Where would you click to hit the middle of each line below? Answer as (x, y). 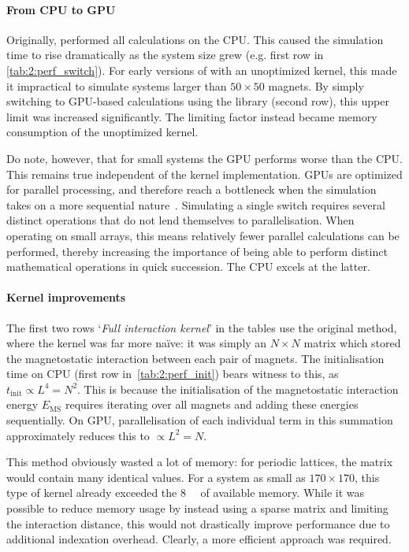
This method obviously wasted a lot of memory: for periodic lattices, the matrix (200, 462)
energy (22, 404)
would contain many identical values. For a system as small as (156, 477)
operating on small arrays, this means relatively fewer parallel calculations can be (203, 235)
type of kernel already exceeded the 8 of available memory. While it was (185, 493)
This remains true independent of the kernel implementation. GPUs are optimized (204, 174)
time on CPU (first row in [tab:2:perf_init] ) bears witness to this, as (173, 374)
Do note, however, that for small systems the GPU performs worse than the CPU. (204, 158)
